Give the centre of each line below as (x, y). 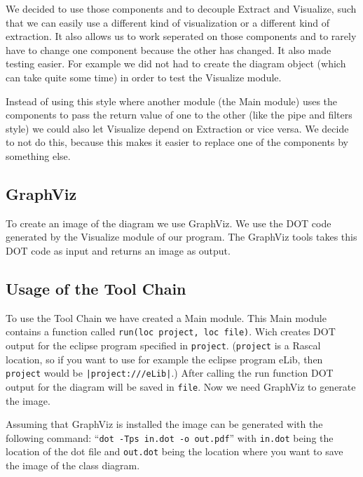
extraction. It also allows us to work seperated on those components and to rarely (181, 36)
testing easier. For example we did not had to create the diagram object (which (176, 63)
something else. (38, 155)
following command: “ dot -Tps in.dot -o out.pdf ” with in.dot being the (170, 437)
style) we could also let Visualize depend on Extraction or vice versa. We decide (177, 128)
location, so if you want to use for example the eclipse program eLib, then (164, 359)
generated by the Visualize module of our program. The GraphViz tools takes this (181, 237)
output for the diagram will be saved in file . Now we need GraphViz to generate (181, 386)
